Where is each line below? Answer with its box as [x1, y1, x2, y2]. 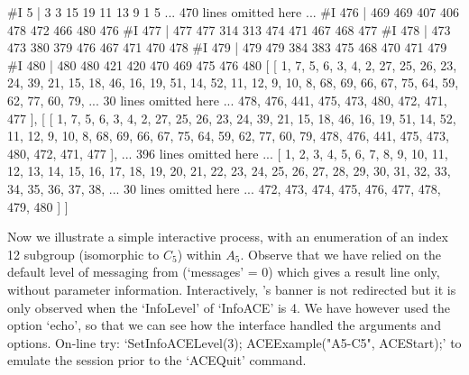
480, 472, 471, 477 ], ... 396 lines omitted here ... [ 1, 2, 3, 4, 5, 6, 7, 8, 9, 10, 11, [7, 143, 448, 162]
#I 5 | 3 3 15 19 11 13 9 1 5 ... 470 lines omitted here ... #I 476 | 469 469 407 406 [7, 3, 459, 21]
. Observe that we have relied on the [240, 244, 442, 263]
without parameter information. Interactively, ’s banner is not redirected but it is [7, 279, 456, 298]
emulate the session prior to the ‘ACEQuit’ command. [7, 351, 307, 370]
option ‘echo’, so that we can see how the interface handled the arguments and [7, 316, 441, 334]
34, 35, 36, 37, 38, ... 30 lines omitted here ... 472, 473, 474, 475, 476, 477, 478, [7, 178, 441, 197]
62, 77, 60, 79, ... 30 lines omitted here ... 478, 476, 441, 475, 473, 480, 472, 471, [7, 90, 447, 109]
